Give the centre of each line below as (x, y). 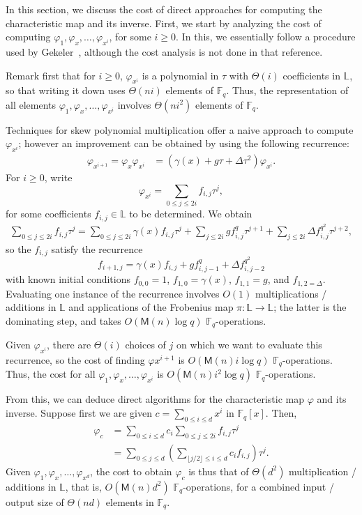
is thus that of (219, 471)
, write (58, 177)
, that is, (83, 486)
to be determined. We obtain (191, 214)
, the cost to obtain (131, 471)
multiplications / (291, 293)
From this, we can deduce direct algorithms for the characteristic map (155, 399)
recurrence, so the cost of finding (75, 360)
